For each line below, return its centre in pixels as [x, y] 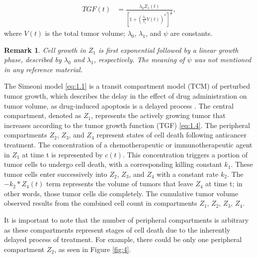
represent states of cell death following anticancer [171, 135]
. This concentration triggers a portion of [185, 154]
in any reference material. [43, 69]
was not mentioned [223, 60]
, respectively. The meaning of [139, 60]
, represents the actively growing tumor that [158, 115]
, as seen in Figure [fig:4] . [93, 249]
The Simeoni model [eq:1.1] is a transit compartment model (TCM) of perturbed [127, 86]
